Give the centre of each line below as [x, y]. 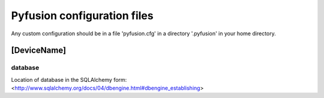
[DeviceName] [38, 50]
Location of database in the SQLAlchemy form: [69, 79]
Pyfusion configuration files [82, 16]
